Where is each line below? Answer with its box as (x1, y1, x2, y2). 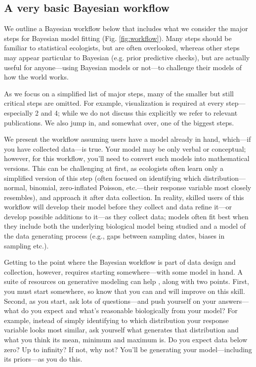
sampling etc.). (4, 240, 49, 250)
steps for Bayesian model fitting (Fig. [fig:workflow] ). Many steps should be (4, 33, 232, 43)
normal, (4, 182, 27, 193)
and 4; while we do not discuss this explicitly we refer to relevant (41, 107, 238, 118)
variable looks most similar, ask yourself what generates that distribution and (4, 325, 239, 335)
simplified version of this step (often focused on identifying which (4, 172, 201, 183)
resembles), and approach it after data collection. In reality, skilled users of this (4, 192, 244, 202)
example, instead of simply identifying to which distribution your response (4, 315, 229, 325)
